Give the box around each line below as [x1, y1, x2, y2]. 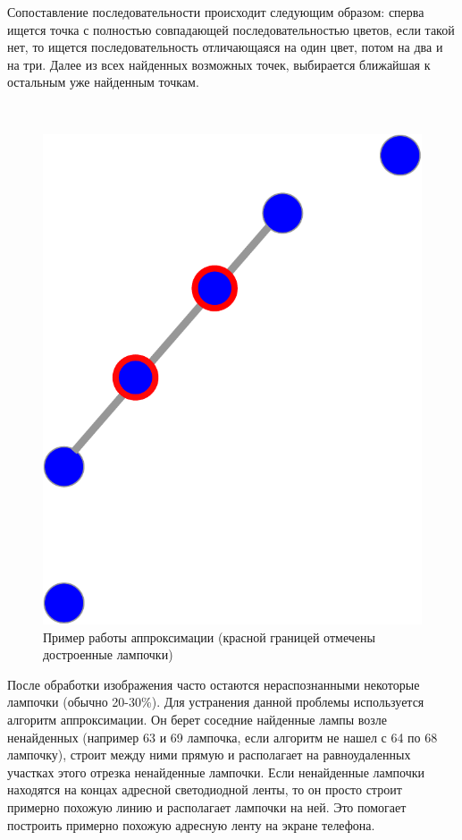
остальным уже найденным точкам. [7, 72, 199, 91]
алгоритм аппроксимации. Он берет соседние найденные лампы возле [7, 710, 388, 729]
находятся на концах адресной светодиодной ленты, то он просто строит [7, 780, 402, 799]
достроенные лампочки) [43, 645, 173, 664]
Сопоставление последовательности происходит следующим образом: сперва [7, 3, 424, 21]
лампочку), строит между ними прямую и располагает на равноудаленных [7, 745, 411, 764]
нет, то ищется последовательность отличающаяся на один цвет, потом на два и [7, 38, 443, 56]
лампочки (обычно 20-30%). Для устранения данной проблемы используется [7, 692, 424, 711]
